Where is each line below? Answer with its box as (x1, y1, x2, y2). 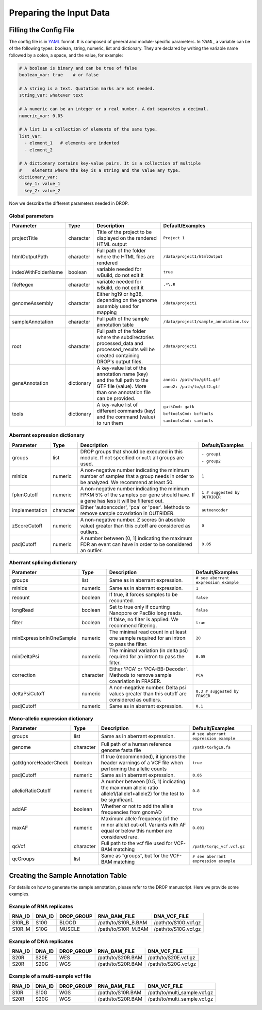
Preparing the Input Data (9, 7, 110, 18)
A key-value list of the (97, 364, 147, 371)
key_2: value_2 (24, 188, 61, 193)
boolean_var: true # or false (19, 72, 99, 78)
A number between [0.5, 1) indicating (101, 778, 185, 785)
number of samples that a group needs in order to (80, 472, 194, 479)
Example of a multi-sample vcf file (9, 973, 92, 980)
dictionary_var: (19, 174, 58, 180)
